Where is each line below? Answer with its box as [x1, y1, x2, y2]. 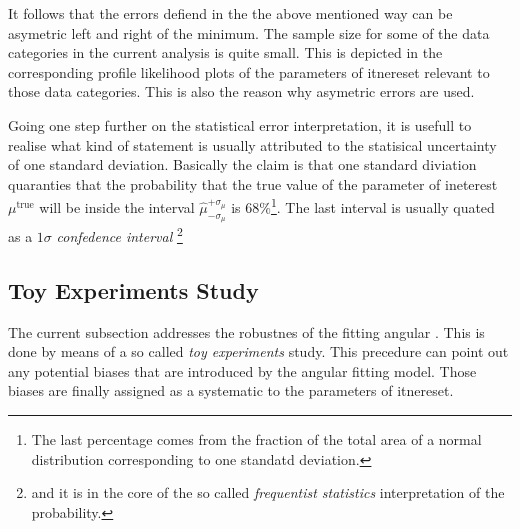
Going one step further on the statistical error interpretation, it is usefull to [8, 114, 472, 135]
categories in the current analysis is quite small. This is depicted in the [8, 42, 443, 63]
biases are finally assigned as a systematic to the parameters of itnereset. [8, 380, 454, 401]
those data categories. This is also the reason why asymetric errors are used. [8, 81, 475, 102]
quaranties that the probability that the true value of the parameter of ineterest [8, 173, 498, 194]
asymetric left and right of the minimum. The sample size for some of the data [8, 22, 490, 43]
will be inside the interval [39, 197, 195, 217]
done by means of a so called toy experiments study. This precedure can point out [8, 341, 509, 362]
